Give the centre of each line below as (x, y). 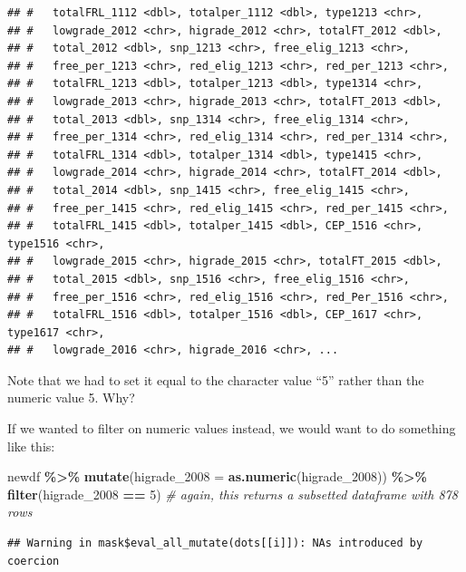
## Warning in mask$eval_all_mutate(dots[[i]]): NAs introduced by (215, 543)
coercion (34, 561)
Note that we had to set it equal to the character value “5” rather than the (216, 379)
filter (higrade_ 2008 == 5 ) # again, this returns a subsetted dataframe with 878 (233, 494)
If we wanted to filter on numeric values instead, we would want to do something (232, 428)
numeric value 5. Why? (71, 397)
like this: (31, 446)
